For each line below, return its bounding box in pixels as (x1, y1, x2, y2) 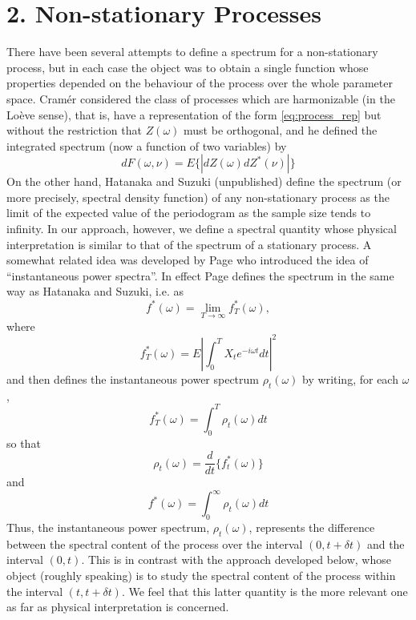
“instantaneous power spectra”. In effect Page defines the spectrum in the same (6, 267, 394, 284)
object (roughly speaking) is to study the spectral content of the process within (6, 567, 396, 584)
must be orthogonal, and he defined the (184, 122, 378, 139)
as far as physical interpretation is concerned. (6, 598, 229, 615)
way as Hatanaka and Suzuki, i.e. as (6, 283, 184, 300)
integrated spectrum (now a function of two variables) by (6, 137, 287, 154)
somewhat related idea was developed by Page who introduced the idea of (6, 252, 369, 268)
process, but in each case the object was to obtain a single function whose (6, 58, 369, 75)
